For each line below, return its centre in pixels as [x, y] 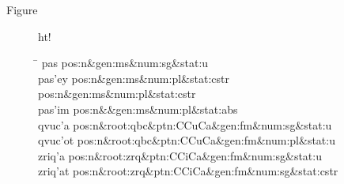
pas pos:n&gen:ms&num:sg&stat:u [125, 63]
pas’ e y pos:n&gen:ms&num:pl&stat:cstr [134, 78]
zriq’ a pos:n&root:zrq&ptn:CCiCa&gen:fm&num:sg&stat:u [180, 155]
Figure [22, 9]
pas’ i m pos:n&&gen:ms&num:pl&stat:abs [138, 109]
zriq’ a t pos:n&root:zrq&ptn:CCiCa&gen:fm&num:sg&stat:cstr [188, 171]
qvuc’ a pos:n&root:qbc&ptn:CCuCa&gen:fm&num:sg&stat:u [185, 124]
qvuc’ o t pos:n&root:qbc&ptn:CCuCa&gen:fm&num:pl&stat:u [187, 140]
